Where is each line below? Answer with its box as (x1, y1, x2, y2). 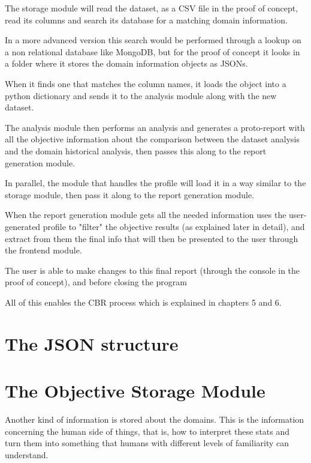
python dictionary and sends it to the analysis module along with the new (5, 89, 277, 101)
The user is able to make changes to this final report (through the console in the (5, 264, 300, 276)
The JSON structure (5, 331, 179, 356)
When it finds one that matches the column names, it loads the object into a (5, 77, 286, 89)
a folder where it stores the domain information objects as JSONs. (5, 57, 248, 70)
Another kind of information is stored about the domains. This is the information (5, 413, 304, 425)
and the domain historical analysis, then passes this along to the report (5, 144, 267, 157)
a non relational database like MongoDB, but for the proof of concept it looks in (5, 45, 300, 58)
